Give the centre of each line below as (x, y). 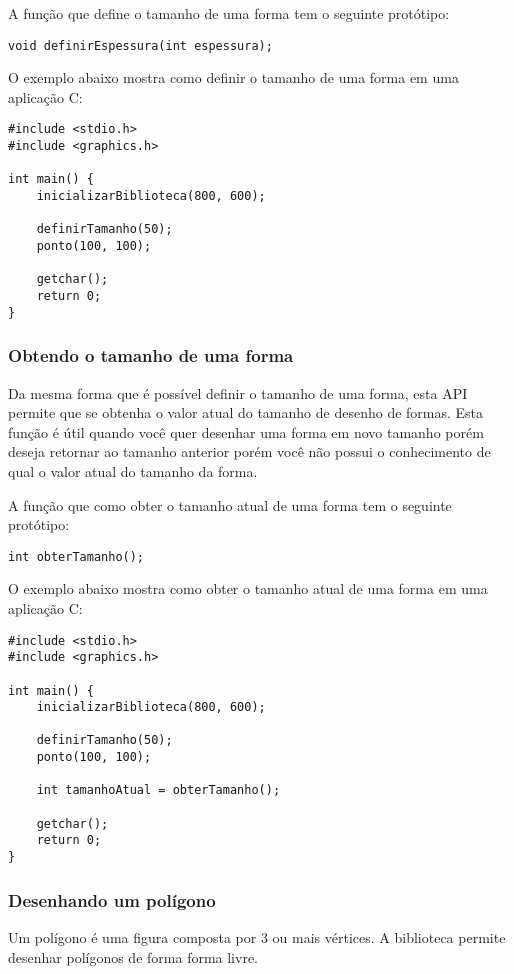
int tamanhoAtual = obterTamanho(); (158, 790)
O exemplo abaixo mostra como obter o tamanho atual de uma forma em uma (248, 588)
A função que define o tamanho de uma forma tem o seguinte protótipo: (229, 13)
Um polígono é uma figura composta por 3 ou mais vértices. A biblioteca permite (257, 936)
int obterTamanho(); (76, 556)
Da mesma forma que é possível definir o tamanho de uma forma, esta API (238, 392)
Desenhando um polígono (112, 899)
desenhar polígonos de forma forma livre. (133, 956)
